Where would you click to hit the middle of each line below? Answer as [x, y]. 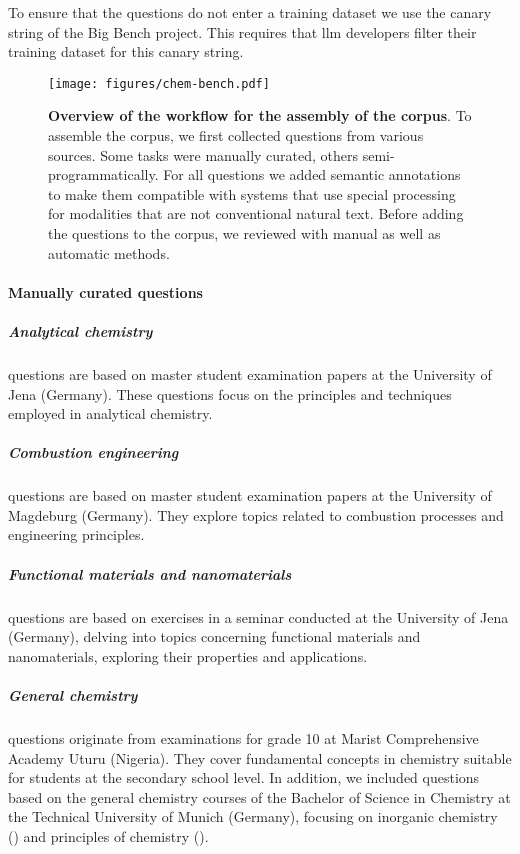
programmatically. [103, 174]
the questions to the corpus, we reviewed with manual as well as [244, 233]
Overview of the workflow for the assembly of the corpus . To [260, 115]
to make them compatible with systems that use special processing [252, 193]
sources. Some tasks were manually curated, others [203, 154]
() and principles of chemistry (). [108, 835]
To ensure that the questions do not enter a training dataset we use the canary [250, 12]
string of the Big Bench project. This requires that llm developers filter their [242, 31]
